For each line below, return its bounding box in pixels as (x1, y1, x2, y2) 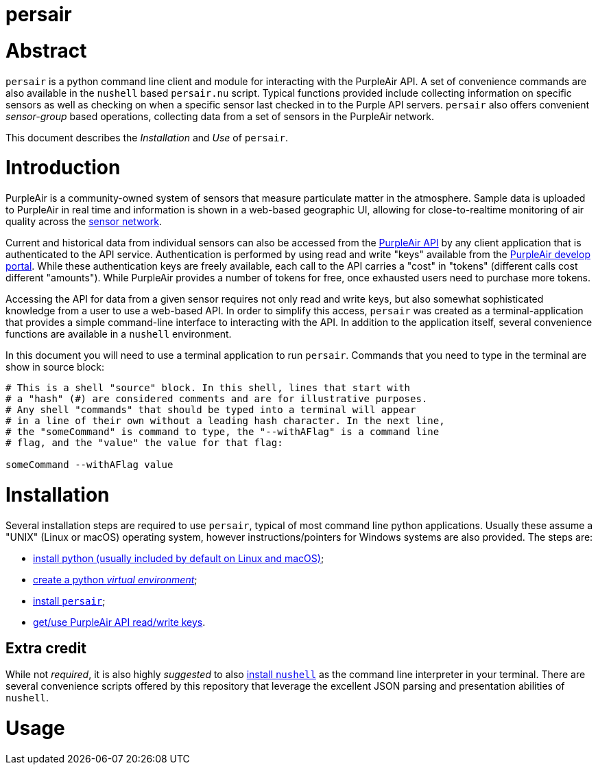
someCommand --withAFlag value (5, 459, 174, 470)
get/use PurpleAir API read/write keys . (33, 616, 206, 628)
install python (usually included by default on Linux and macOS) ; (33, 552, 324, 564)
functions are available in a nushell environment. (5, 328, 232, 340)
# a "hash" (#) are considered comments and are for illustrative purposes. (5, 393, 428, 404)
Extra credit (5, 639, 86, 657)
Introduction (5, 156, 121, 180)
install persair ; (33, 594, 106, 607)
